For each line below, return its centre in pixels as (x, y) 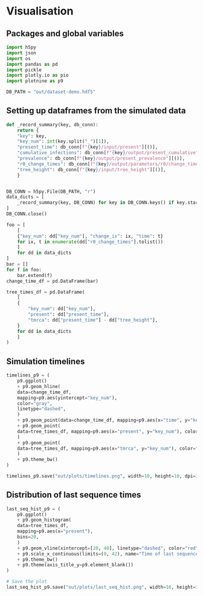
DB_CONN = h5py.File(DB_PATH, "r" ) (51, 192)
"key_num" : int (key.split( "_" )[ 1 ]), (63, 141)
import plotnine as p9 (35, 81)
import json (21, 53)
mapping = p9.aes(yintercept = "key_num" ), (67, 398)
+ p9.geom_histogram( (44, 520)
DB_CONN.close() (27, 214)
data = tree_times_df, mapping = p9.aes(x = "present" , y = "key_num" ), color (108, 431)
